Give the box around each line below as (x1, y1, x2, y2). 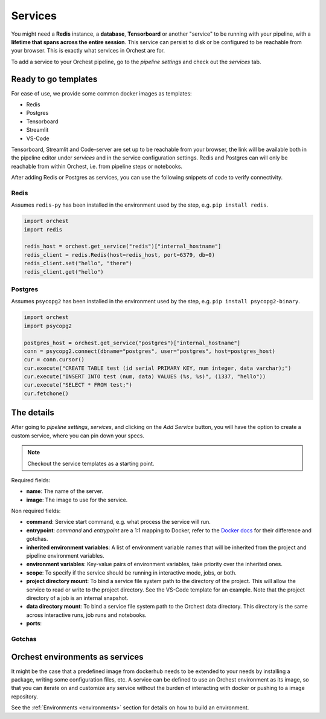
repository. (11, 692, 39, 700)
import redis (24, 226, 63, 233)
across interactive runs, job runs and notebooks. (26, 611, 147, 619)
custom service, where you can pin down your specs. (11, 432, 145, 439)
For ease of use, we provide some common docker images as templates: (11, 89, 193, 97)
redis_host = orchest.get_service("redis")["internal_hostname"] (24, 243, 222, 250)
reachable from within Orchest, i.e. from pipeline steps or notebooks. (11, 163, 183, 170)
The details (11, 408, 54, 418)
